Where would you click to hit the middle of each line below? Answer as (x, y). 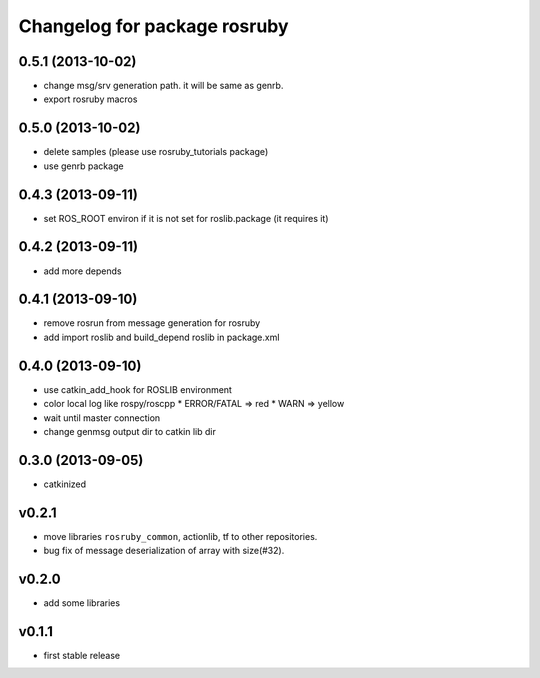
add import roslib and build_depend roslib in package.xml (161, 337)
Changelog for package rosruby (153, 26)
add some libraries (81, 603)
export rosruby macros (90, 99)
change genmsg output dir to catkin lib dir (130, 431)
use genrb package (83, 166)
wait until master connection (102, 417)
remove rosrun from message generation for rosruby (152, 323)
